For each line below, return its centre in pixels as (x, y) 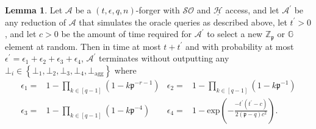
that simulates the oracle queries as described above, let (183, 22)
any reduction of (36, 22)
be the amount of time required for (127, 34)
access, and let (252, 10)
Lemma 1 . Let (34, 10)
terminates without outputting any (164, 58)
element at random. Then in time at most (83, 46)
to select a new (235, 34)
